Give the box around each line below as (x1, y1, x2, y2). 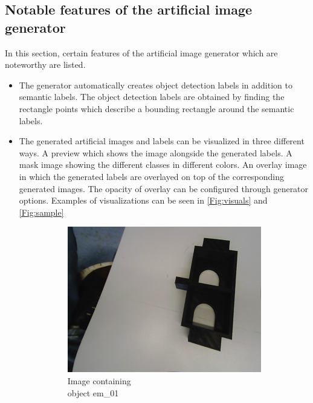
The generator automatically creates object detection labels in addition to (19, 78, 292, 91)
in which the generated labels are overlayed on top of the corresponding (19, 170, 285, 182)
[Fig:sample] (19, 205, 64, 218)
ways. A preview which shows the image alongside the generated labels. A (19, 146, 292, 159)
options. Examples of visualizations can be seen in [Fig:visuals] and (19, 194, 268, 207)
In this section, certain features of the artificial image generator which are (5, 46, 278, 59)
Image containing (67, 375, 131, 387)
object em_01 (67, 386, 119, 399)
